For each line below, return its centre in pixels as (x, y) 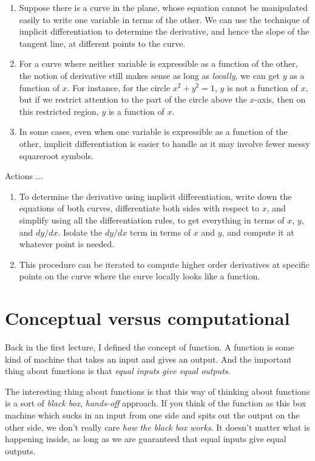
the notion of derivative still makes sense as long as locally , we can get (150, 75)
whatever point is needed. (67, 244)
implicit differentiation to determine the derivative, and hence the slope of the (164, 31)
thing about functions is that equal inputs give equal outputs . (118, 371)
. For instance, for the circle (119, 87)
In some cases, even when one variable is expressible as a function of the (153, 131)
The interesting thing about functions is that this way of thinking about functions (157, 391)
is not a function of (262, 87)
